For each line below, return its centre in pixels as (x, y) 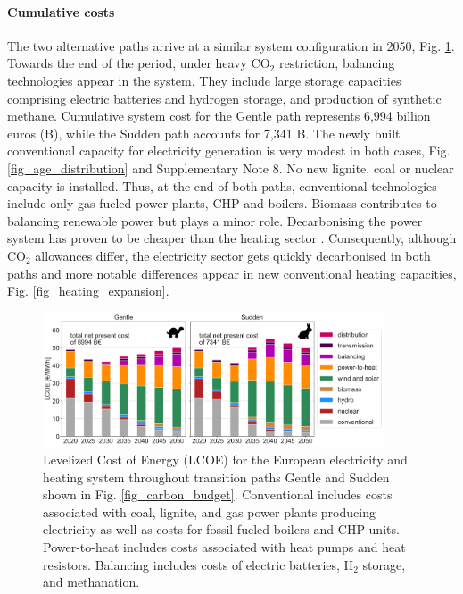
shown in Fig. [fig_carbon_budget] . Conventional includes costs (218, 494)
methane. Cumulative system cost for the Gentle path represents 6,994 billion (219, 116)
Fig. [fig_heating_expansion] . (88, 291)
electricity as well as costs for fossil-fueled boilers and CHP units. (221, 529)
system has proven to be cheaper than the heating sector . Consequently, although (232, 238)
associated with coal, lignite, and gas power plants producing (209, 511)
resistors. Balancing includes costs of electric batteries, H (198, 564)
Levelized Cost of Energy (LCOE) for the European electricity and (225, 459)
